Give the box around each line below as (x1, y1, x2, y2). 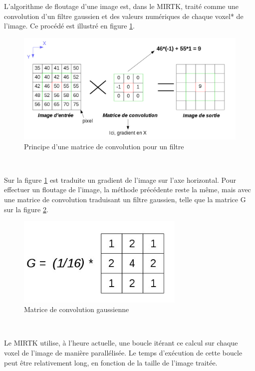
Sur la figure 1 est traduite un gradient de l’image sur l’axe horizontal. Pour (4, 174, 237, 185)
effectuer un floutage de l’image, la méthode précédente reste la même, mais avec (4, 184, 251, 195)
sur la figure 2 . (4, 204, 48, 214)
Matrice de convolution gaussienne (24, 304, 129, 315)
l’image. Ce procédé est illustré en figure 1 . (4, 20, 135, 31)
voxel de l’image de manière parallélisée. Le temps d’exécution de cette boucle (4, 347, 243, 358)
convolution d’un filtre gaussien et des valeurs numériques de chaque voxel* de (4, 10, 244, 21)
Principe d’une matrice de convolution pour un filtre (24, 141, 184, 151)
